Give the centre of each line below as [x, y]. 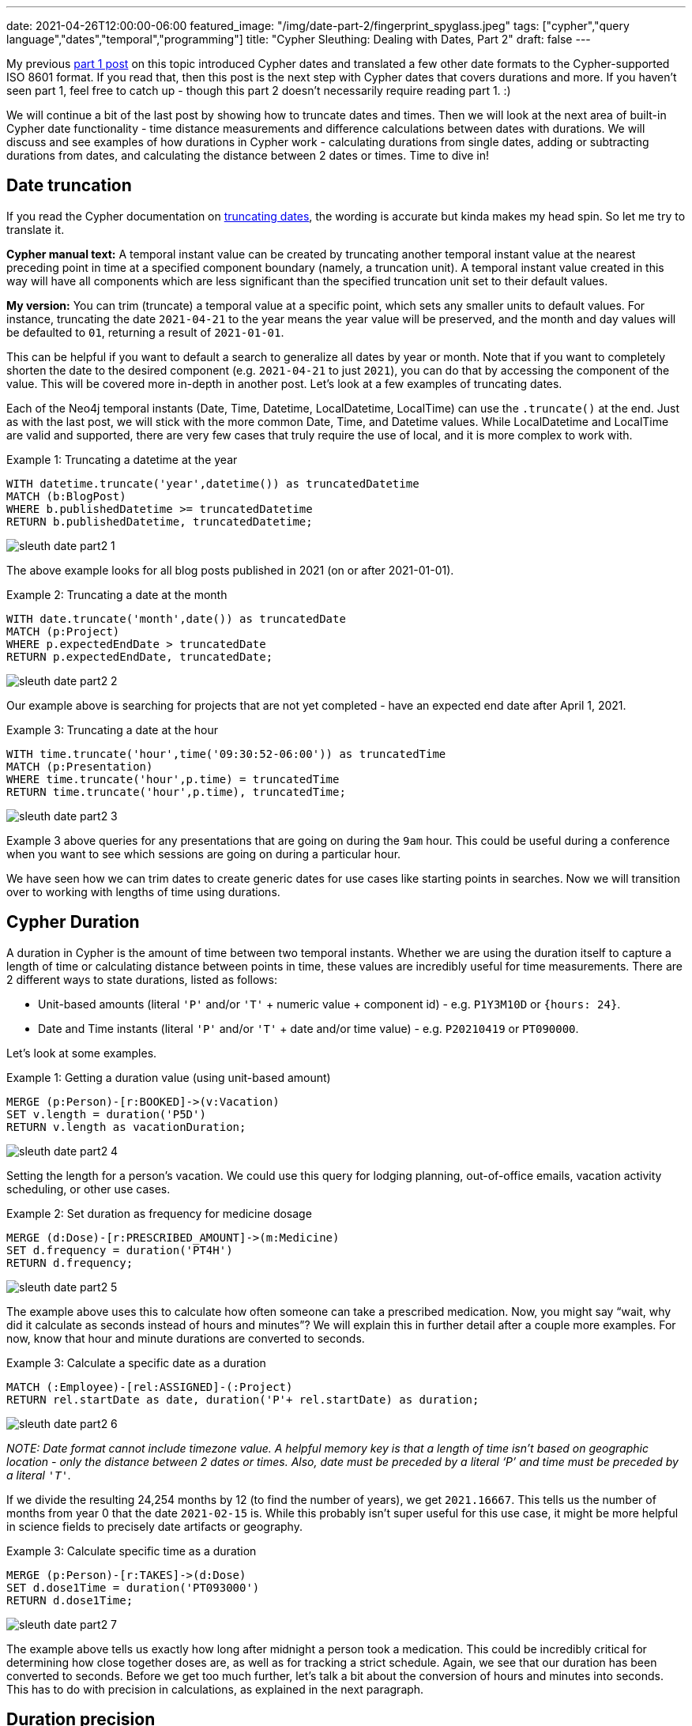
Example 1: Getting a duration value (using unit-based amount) [169, 1077]
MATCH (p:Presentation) [80, 766]
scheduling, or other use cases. [88, 1189]
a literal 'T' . [39, 1475]
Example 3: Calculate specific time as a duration [132, 1551]
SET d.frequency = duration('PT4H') [120, 1250]
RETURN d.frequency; [70, 1262]
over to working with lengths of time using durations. [143, 891]
